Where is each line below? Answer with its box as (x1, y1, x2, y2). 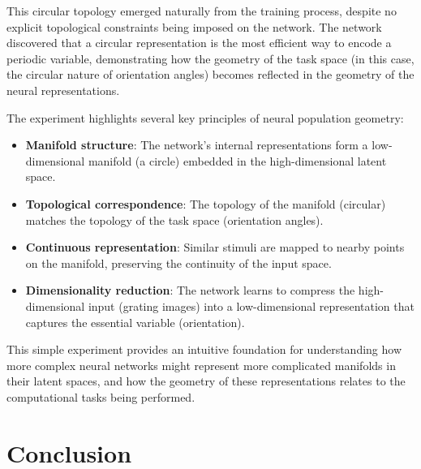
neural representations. (6, 81, 120, 98)
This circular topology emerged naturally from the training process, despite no (6, 2, 397, 19)
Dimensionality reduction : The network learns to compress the (25, 282, 355, 299)
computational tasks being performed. (6, 388, 195, 405)
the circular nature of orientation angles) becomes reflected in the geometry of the (6, 66, 415, 83)
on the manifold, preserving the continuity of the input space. (25, 254, 332, 271)
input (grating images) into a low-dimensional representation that (88, 297, 415, 314)
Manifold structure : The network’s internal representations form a (25, 136, 368, 153)
